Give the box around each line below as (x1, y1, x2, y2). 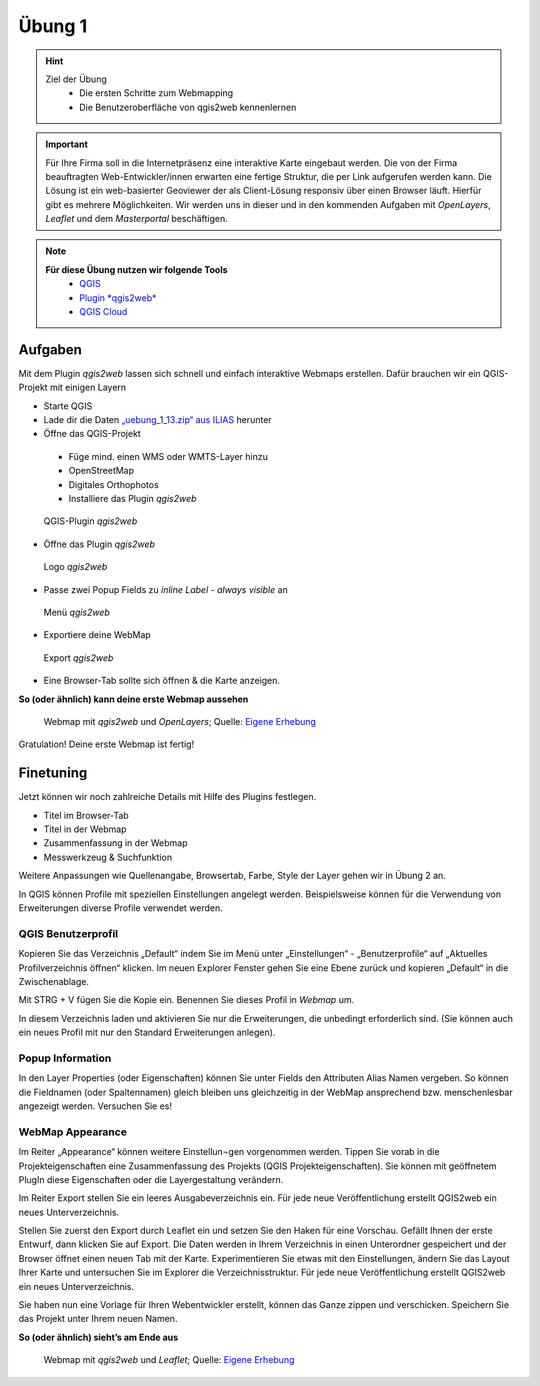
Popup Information (18, 1051, 112, 1065)
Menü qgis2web (43, 606, 110, 618)
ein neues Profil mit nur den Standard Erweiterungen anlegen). (18, 1026, 276, 1039)
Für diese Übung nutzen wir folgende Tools (45, 263, 229, 275)
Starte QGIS (43, 400, 93, 412)
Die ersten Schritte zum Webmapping (79, 87, 234, 99)
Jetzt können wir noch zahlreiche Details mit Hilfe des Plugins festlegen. (18, 791, 317, 803)
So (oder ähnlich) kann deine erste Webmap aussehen (18, 693, 249, 705)
